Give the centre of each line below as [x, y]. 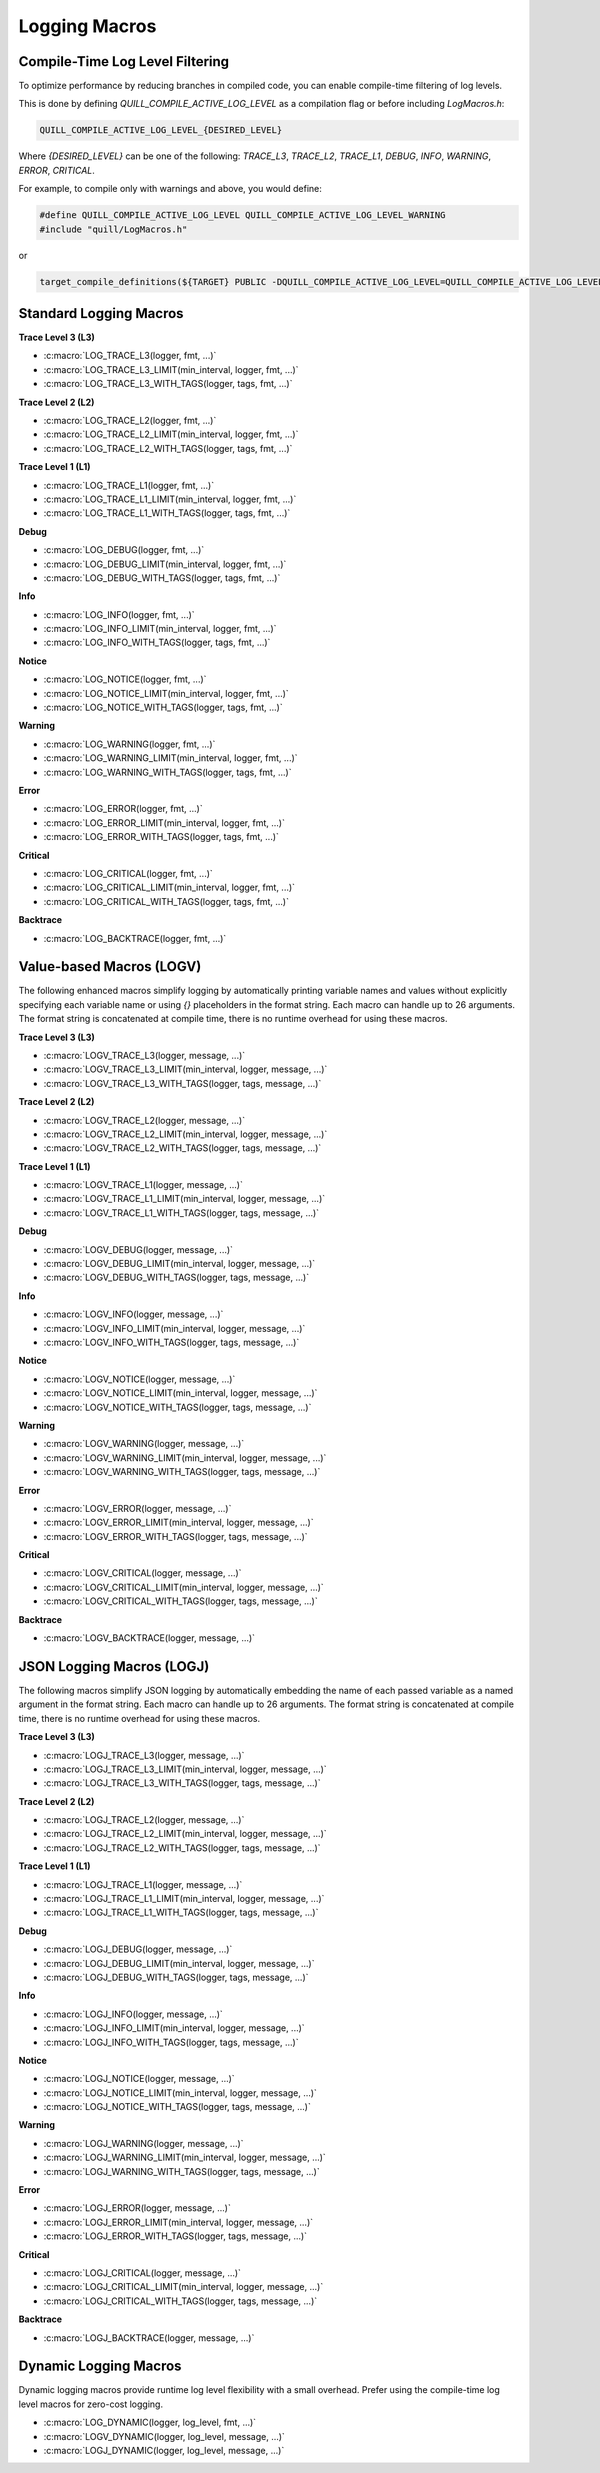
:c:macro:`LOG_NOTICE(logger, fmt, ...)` [125, 679]
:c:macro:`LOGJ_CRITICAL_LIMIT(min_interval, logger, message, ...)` [183, 2287]
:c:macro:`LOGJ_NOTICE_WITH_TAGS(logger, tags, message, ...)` [177, 2107]
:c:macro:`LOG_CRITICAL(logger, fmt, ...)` [128, 873]
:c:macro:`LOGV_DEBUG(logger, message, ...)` [138, 1249]
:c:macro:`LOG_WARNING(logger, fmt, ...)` [129, 744]
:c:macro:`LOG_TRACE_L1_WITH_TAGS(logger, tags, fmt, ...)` [167, 513]
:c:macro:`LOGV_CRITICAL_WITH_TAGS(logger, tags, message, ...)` [181, 1601]
